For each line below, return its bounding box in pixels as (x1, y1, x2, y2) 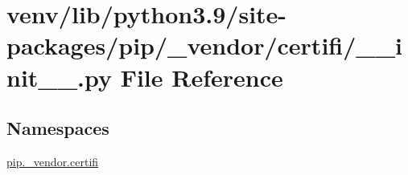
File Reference (120, 60, 283, 93)
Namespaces (6, 116, 109, 140)
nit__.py (6, 60, 112, 93)
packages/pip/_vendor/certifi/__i (6, 29, 402, 62)
